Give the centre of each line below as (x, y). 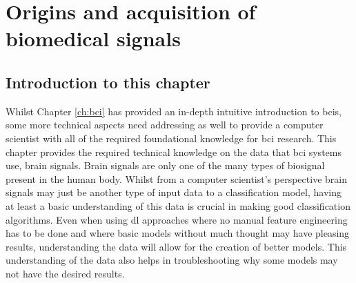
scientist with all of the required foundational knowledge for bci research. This (171, 138)
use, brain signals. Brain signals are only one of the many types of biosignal (165, 165)
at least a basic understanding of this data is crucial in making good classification (178, 205)
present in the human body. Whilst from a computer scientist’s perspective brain (176, 178)
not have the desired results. (65, 273)
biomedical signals (93, 38)
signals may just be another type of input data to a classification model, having (174, 192)
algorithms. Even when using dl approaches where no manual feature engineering (177, 219)
